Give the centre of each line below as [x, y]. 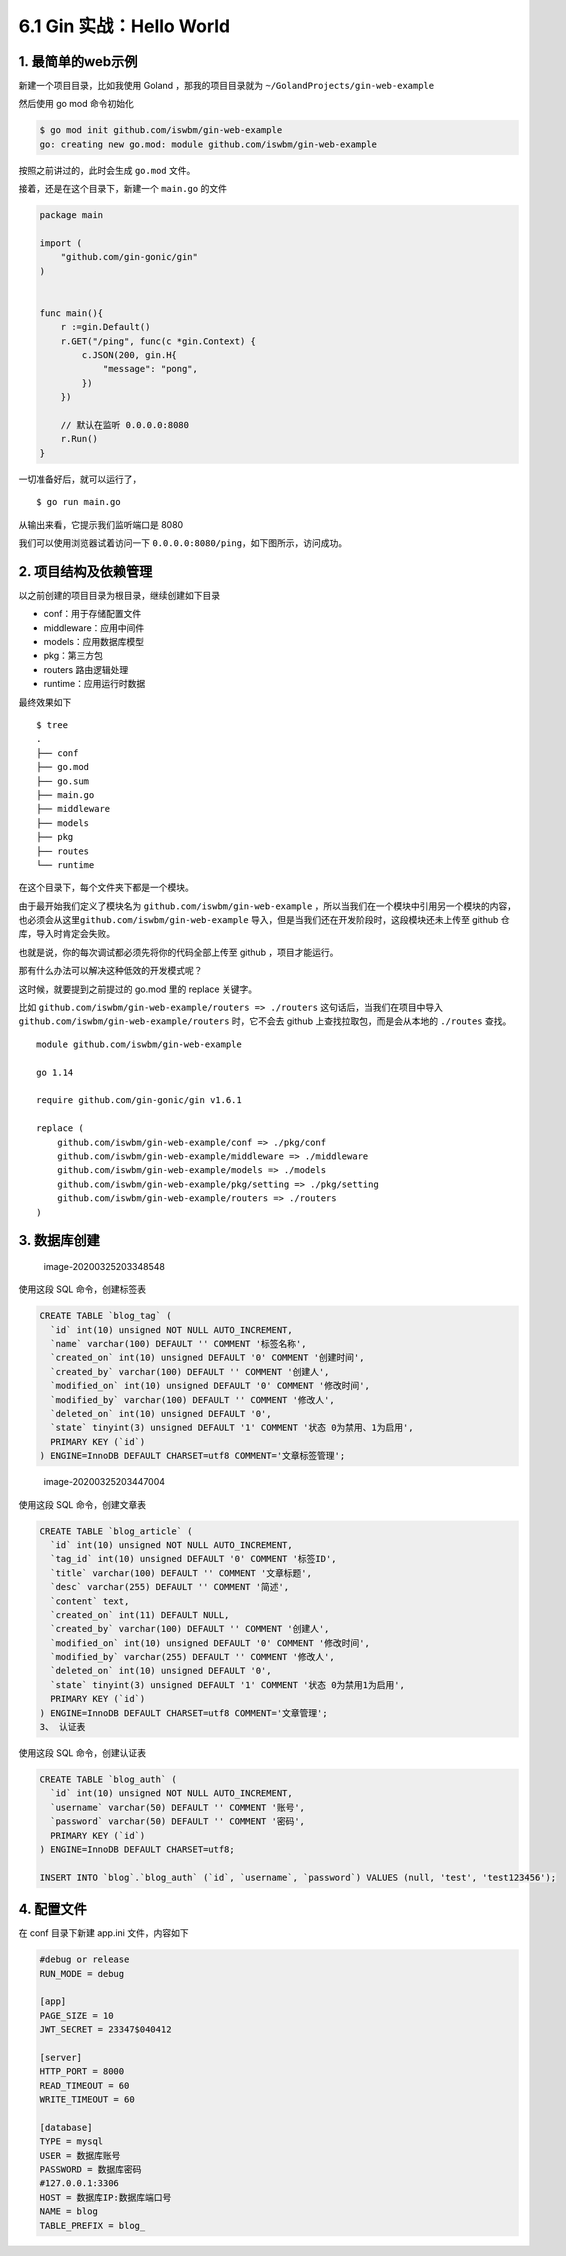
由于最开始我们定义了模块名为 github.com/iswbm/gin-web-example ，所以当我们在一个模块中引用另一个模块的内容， [267, 906]
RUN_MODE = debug [82, 1973]
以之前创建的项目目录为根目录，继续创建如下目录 [119, 595]
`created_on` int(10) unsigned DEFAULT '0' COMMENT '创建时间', [207, 1358]
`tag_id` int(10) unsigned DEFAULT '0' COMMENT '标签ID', [193, 1559]
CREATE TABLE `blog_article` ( [116, 1531]
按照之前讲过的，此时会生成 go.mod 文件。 [107, 170]
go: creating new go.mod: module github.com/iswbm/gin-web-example [208, 144]
